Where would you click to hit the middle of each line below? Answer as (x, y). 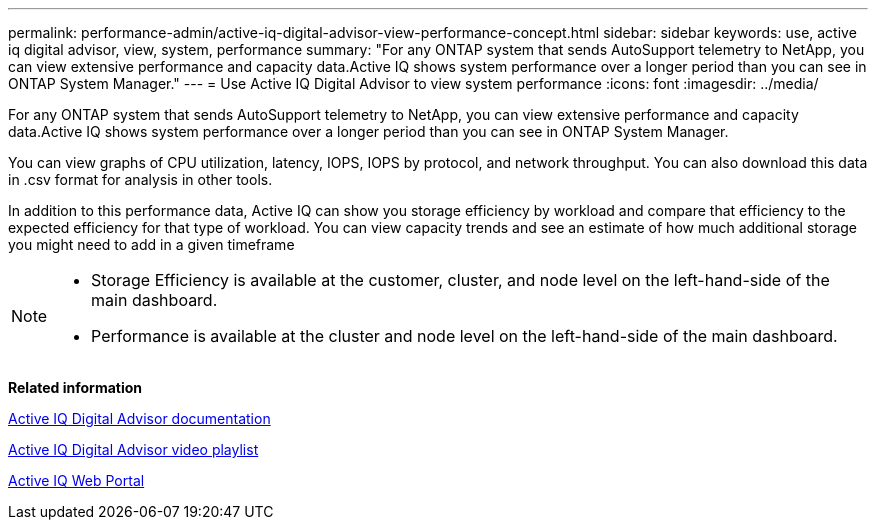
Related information (75, 387)
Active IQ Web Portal (76, 480)
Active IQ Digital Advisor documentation (139, 418)
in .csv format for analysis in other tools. (140, 179)
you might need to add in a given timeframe (151, 244)
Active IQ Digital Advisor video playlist (133, 449)
